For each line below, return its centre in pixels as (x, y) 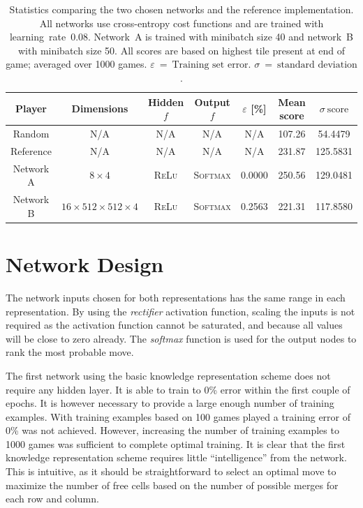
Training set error (210, 65)
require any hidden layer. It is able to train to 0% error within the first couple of (178, 389)
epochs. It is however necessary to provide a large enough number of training (170, 403)
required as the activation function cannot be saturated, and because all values (174, 325)
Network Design (85, 264)
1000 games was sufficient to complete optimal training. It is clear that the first (176, 443)
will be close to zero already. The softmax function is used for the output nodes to (181, 338)
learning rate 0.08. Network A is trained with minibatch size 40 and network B (181, 37)
